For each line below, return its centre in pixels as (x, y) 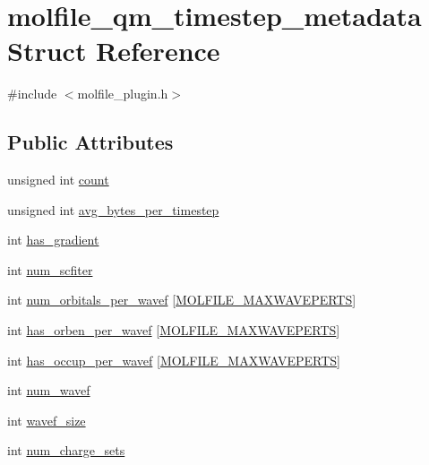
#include (32, 94)
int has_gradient (53, 240)
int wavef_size (47, 420)
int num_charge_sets (66, 450)
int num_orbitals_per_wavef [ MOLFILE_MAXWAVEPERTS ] (182, 300)
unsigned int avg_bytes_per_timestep (113, 209)
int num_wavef (49, 390)
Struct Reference (114, 51)
